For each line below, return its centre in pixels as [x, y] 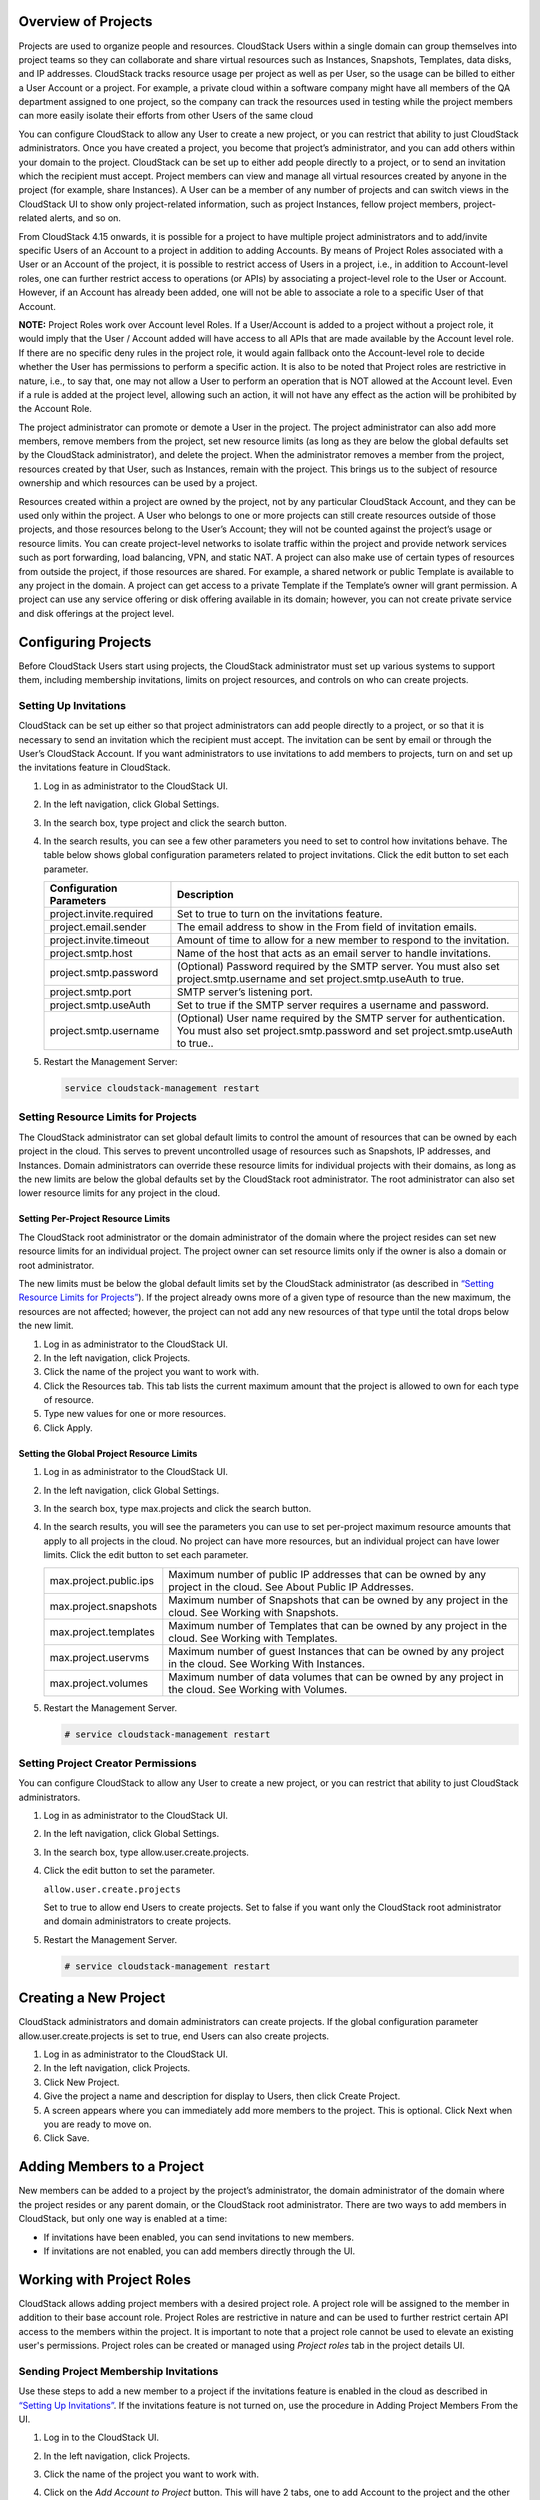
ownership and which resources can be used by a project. [138, 483]
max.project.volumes [99, 1683]
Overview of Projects [85, 21]
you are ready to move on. [97, 2124]
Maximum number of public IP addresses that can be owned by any [327, 1574]
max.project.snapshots [103, 1606]
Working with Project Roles [105, 2279]
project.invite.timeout [99, 940]
